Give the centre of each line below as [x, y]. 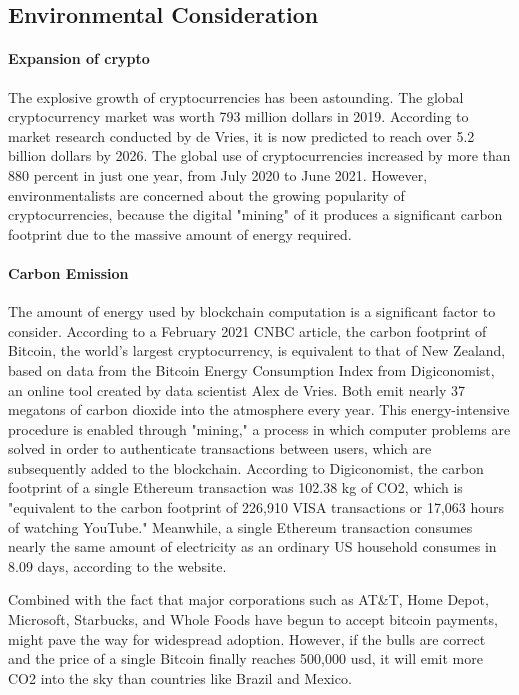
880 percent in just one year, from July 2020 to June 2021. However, [218, 174]
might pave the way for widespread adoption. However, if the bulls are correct [247, 638]
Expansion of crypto [79, 58]
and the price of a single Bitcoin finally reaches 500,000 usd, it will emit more [245, 658]
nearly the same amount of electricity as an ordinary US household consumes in [252, 546]
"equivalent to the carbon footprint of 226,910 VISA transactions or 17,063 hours [256, 507]
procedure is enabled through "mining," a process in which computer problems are [259, 428]
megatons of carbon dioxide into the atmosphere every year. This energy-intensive [259, 409]
